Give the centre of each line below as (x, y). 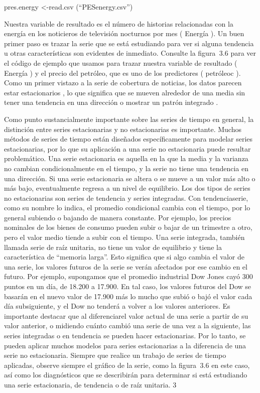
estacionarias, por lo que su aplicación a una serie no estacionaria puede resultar (127, 148)
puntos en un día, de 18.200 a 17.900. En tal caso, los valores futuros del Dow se (128, 286)
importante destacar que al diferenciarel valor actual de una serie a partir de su (126, 315)
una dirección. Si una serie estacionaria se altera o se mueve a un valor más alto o (130, 178)
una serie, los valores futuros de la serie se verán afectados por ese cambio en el (126, 266)
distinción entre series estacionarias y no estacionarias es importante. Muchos (123, 129)
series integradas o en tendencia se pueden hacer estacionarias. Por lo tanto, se (125, 335)
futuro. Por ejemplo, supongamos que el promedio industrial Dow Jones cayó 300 (128, 276)
